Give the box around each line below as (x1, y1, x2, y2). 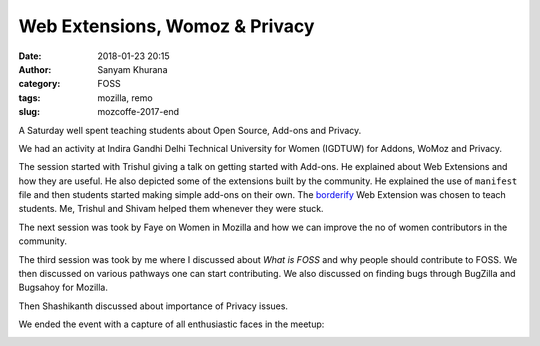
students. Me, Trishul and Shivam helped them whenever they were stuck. (18, 203, 324, 215)
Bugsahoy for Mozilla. (18, 281, 109, 294)
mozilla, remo (97, 91, 154, 104)
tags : (18, 91, 41, 104)
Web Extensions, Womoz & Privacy (18, 15, 315, 37)
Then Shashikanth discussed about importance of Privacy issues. (18, 300, 289, 312)
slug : (18, 106, 40, 118)
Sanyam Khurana (97, 63, 168, 75)
